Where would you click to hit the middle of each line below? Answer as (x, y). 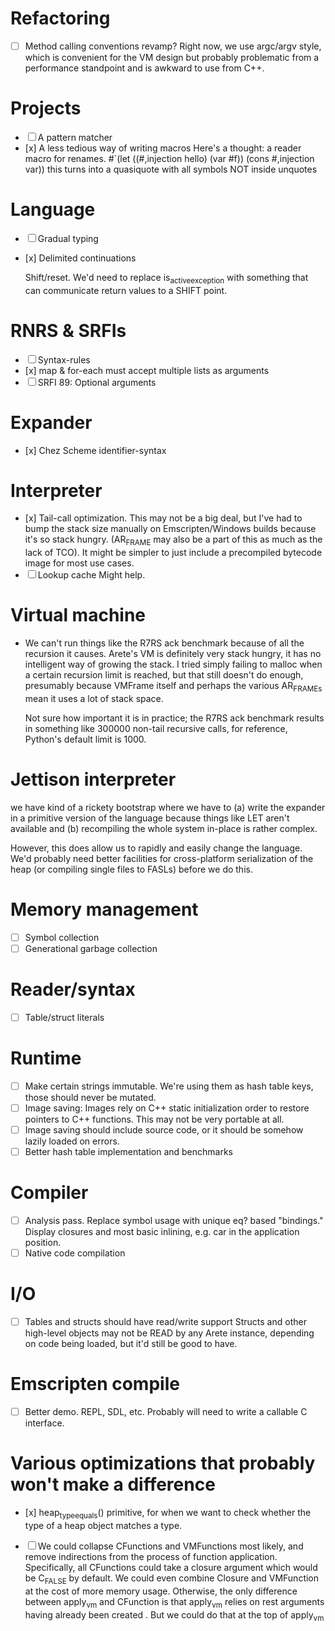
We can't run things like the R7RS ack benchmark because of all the (164, 643)
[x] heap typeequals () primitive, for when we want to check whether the (168, 1514)
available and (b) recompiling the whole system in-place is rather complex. (164, 828)
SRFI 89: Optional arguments (97, 382)
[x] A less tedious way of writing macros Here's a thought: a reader (163, 148)
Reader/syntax (73, 989)
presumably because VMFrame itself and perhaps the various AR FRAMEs (173, 687)
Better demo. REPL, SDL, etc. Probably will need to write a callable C (166, 1412)
